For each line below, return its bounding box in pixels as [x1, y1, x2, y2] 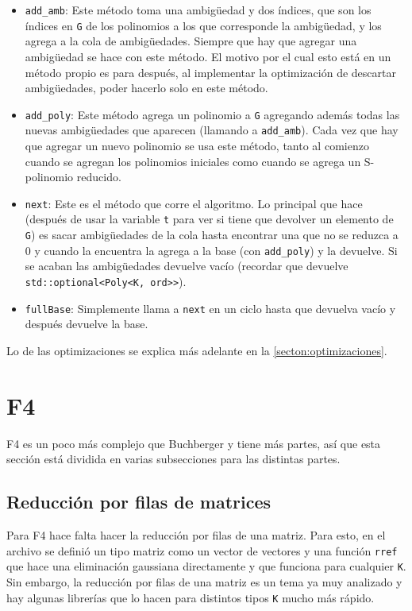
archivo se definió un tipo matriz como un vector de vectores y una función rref [6, 542, 398, 559]
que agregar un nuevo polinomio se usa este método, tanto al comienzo [25, 137, 369, 153]
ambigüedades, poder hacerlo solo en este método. [25, 79, 268, 96]
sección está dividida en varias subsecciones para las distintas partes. [6, 451, 341, 467]
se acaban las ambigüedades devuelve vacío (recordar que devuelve [25, 257, 348, 274]
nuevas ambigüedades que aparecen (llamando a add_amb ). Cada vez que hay [25, 122, 399, 138]
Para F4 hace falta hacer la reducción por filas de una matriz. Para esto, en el [6, 527, 386, 543]
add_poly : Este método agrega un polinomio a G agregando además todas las [25, 106, 400, 122]
